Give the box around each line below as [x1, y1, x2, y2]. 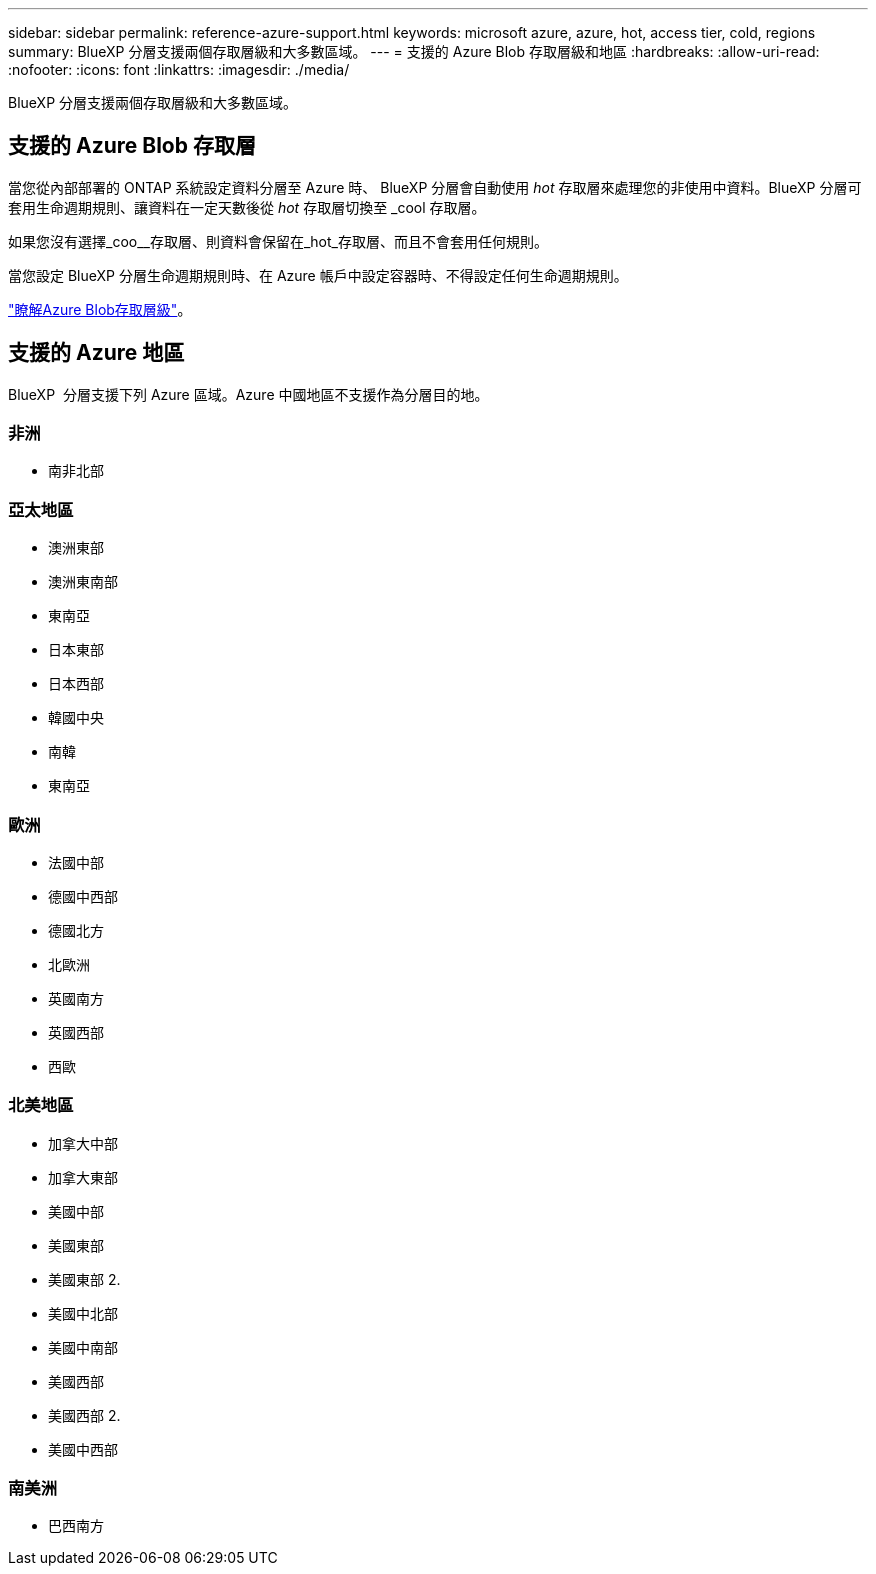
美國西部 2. [48, 1406, 121, 1424]
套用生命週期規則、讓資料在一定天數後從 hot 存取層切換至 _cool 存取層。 [8, 198, 486, 216]
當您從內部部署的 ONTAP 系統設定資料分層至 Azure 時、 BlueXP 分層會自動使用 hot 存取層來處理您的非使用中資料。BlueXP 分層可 [8, 178, 862, 196]
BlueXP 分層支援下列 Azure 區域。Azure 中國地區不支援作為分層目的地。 [8, 385, 489, 403]
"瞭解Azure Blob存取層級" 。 [8, 300, 192, 318]
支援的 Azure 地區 [8, 340, 185, 366]
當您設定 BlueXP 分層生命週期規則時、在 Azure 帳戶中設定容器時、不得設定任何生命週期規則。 [8, 266, 628, 284]
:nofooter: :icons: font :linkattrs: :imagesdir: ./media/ [8, 61, 350, 78]
